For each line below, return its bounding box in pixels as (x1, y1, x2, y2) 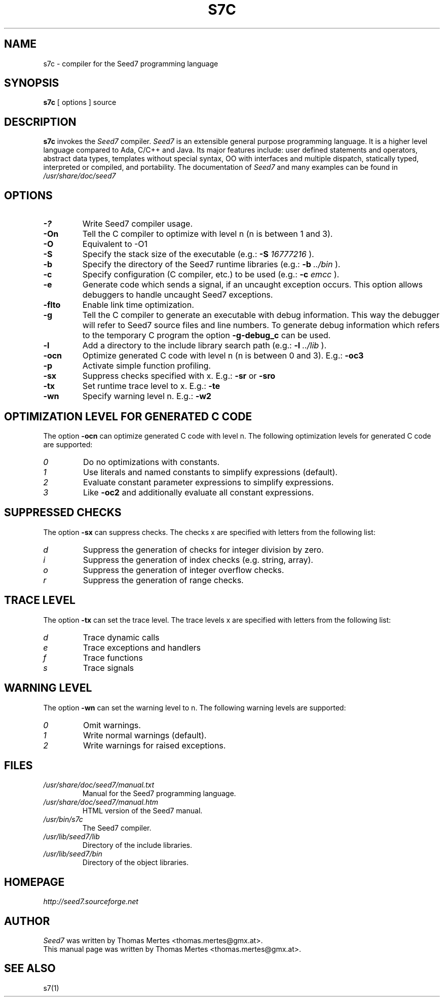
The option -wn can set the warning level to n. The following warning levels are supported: (43, 703, 346, 712)
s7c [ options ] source (43, 98, 117, 107)
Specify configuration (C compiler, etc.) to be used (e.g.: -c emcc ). (82, 269, 340, 280)
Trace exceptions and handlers (83, 642, 201, 653)
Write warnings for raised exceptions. (83, 740, 226, 750)
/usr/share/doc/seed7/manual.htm (43, 798, 159, 807)
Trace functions (83, 652, 143, 663)
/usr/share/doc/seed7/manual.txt (43, 780, 154, 790)
